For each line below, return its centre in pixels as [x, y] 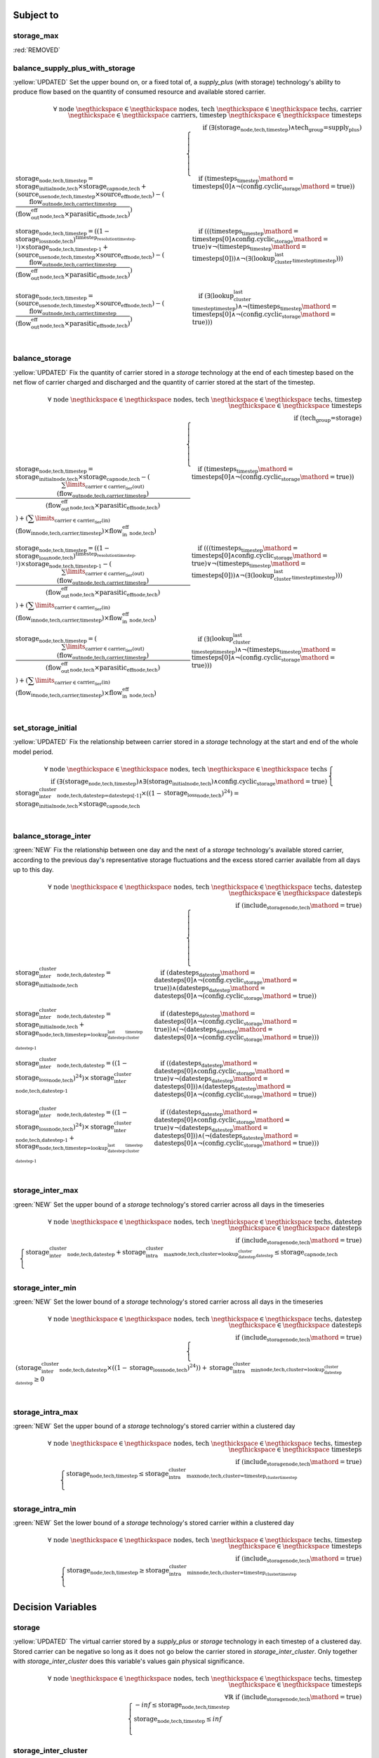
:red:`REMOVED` [37, 50]
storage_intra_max [46, 1412]
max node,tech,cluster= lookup [201, 1255]
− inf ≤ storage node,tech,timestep [182, 1706]
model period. [33, 752]
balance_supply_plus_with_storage [74, 68]
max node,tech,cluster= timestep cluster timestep [242, 1476]
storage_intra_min [45, 1508]
